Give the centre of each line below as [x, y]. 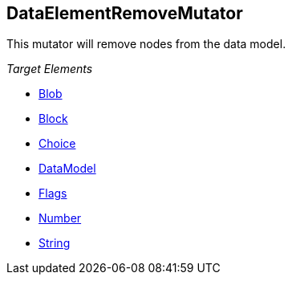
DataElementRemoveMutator [125, 13]
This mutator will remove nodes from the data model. [146, 44]
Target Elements [50, 69]
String [55, 243]
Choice [57, 144]
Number [60, 218]
